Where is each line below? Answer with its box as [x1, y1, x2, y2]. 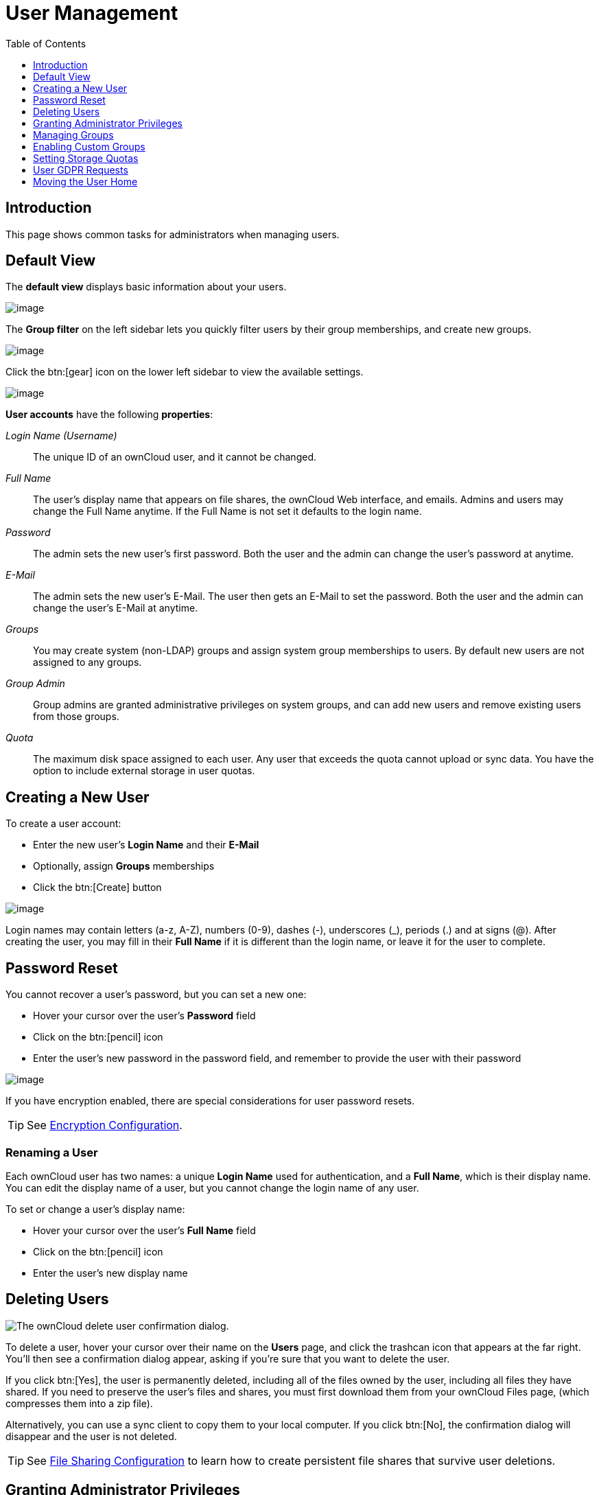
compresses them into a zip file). [5, 1397, 153, 1409]
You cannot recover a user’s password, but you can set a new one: [5, 988, 307, 1001]
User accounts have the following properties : [5, 408, 213, 421]
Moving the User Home [33, 175, 138, 187]
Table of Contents [5, 37, 86, 49]
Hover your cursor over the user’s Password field [33, 1010, 256, 1022]
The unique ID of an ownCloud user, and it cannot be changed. [33, 451, 316, 463]
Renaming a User [5, 1145, 98, 1159]
